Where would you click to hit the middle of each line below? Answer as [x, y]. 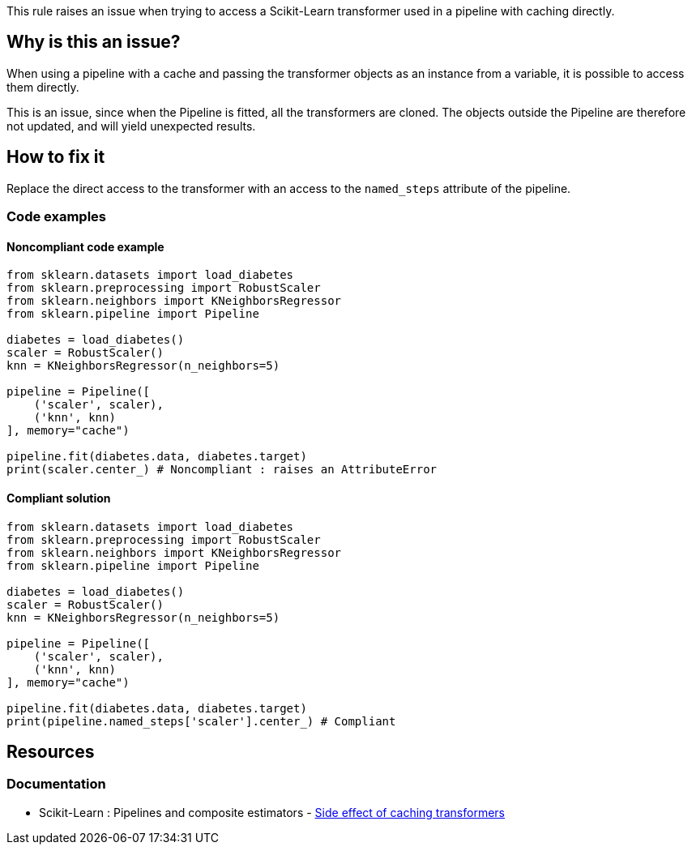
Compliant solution [59, 498]
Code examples [57, 217]
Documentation [56, 784]
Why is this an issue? [94, 42]
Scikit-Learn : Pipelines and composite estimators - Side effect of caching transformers [272, 812]
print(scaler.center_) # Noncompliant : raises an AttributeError [222, 470]
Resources [51, 751]
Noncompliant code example [85, 246]
